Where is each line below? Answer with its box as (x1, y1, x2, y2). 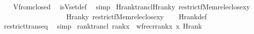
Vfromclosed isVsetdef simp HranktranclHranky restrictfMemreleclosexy (13, 1, 250, 11)
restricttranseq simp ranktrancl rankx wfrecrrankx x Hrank (3, 21, 202, 31)
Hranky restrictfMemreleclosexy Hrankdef (66, 11, 207, 21)
